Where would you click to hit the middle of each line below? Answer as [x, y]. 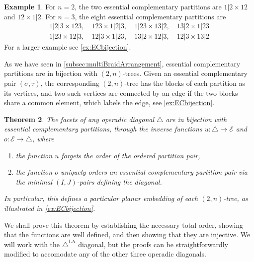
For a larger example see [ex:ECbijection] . [68, 47]
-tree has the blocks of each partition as [185, 83]
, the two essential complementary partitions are [148, 6]
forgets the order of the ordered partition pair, [131, 155]
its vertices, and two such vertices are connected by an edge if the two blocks [121, 93]
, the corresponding [70, 83]
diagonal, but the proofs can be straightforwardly [153, 244]
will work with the [32, 244]
